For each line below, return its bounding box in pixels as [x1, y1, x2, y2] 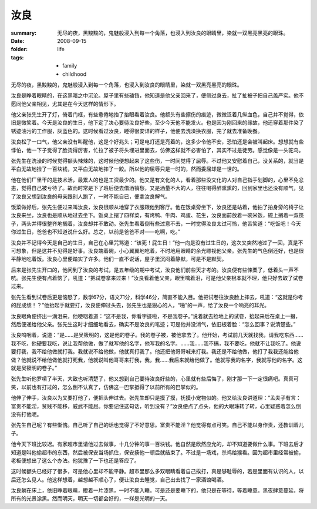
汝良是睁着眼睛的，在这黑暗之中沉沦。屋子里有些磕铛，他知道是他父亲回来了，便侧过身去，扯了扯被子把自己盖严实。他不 [11, 92, 304, 99]
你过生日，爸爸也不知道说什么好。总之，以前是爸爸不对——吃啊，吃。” [11, 228, 181, 235]
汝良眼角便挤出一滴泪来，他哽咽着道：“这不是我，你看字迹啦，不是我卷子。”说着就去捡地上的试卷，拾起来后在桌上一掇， [11, 312, 301, 320]
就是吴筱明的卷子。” [11, 364, 58, 371]
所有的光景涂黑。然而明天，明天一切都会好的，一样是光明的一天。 [11, 495, 170, 502]
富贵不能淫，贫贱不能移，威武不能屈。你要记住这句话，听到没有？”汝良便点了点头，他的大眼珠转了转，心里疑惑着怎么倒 [11, 403, 302, 410]
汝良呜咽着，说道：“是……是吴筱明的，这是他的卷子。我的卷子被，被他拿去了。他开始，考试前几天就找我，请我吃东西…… [11, 331, 303, 339]
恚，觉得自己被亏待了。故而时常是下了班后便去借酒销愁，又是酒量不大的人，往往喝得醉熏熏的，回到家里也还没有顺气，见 [11, 185, 304, 192]
